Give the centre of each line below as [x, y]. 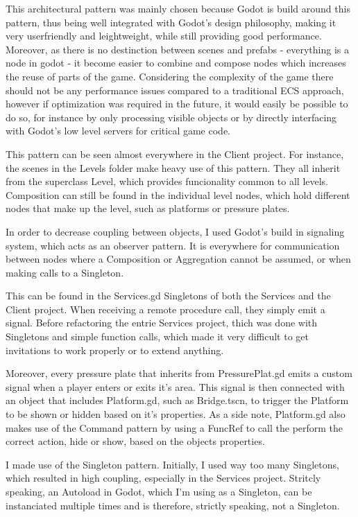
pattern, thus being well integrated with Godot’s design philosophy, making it [171, 22]
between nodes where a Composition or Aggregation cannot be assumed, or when [178, 259]
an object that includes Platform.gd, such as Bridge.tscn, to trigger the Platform [177, 400]
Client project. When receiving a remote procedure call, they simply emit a [165, 309]
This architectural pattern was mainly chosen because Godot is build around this [178, 8]
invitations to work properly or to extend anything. [115, 350]
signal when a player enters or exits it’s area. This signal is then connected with [175, 386]
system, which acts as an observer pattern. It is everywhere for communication [173, 245]
